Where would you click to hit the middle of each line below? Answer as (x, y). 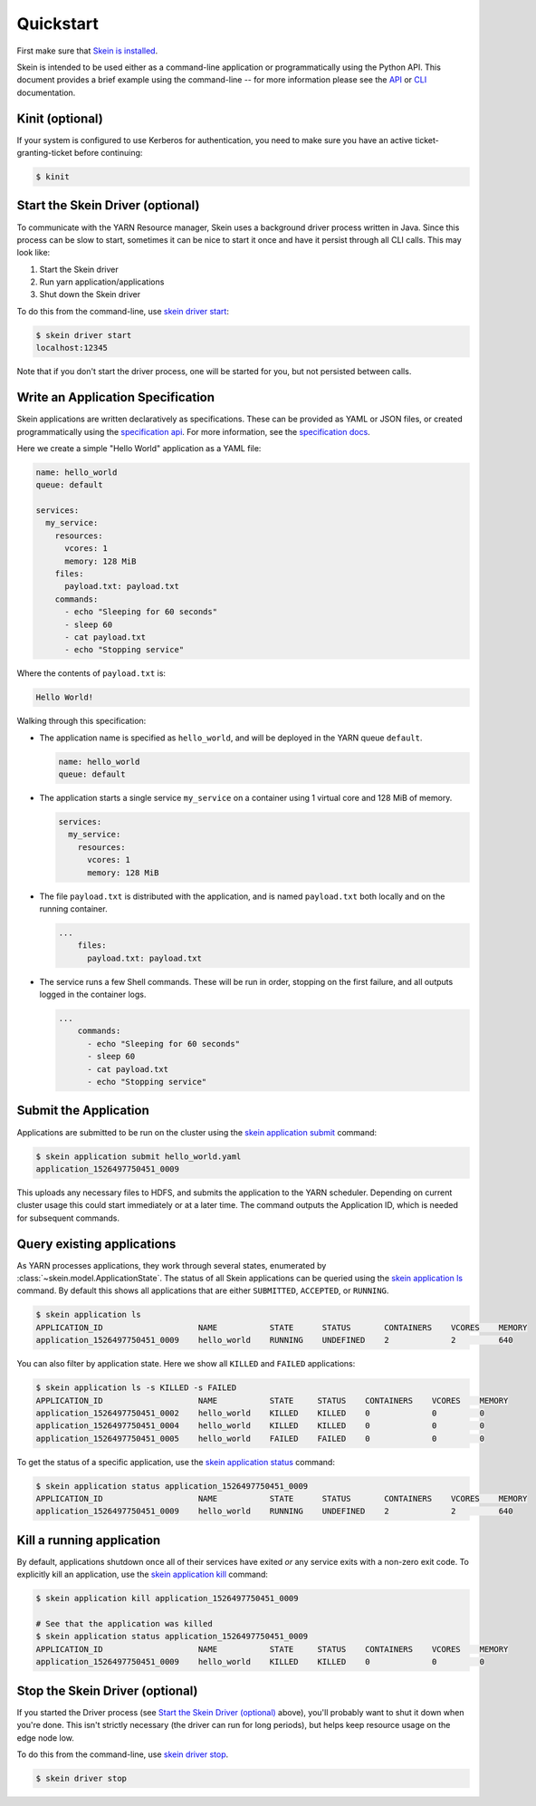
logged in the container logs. (93, 995)
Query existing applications (96, 1244)
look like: (33, 253)
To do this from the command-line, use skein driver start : (123, 311)
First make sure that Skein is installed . (87, 51)
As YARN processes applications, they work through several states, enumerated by (172, 1265)
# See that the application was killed (124, 1624)
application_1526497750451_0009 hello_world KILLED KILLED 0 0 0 (260, 1662)
